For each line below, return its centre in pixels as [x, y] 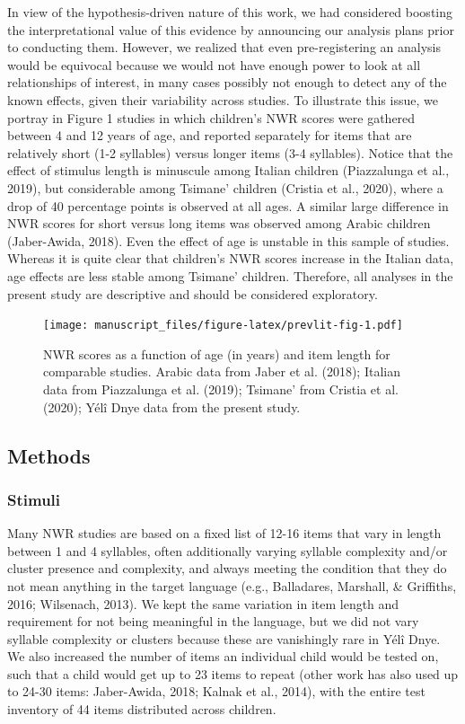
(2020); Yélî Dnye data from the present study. [172, 406]
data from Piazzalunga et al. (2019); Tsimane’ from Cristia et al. [221, 388]
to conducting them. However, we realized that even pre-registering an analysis [224, 47]
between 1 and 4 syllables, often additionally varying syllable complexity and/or [228, 550]
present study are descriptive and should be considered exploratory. [193, 293]
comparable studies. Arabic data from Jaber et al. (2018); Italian [222, 371]
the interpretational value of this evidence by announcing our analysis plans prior [231, 29]
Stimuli [34, 499]
